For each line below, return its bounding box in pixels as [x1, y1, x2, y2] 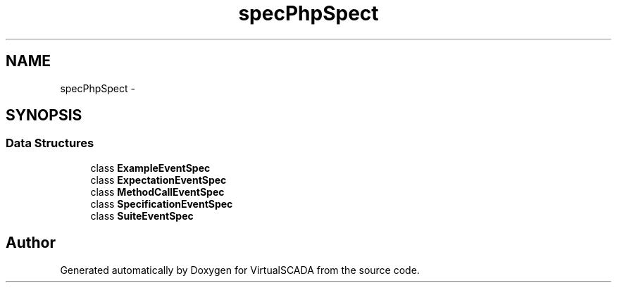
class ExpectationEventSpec [90, 173, 227, 186]
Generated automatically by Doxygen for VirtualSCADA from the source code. [60, 263, 420, 276]
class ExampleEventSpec [90, 161, 211, 174]
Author [6, 234, 56, 252]
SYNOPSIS [6, 106, 82, 125]
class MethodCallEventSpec [90, 185, 225, 198]
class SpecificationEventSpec [90, 197, 233, 210]
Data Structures [6, 136, 94, 151]
